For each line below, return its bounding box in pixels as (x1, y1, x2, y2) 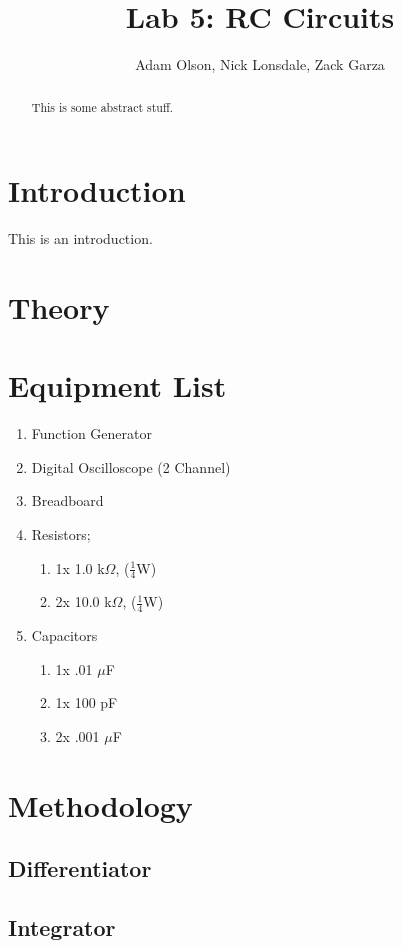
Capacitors (31, 625, 98, 646)
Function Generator (31, 423, 152, 444)
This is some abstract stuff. (31, 98, 174, 115)
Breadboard (31, 490, 104, 511)
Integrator (8, 912, 116, 943)
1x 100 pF (55, 692, 118, 713)
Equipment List (8, 365, 227, 406)
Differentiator (8, 853, 152, 884)
